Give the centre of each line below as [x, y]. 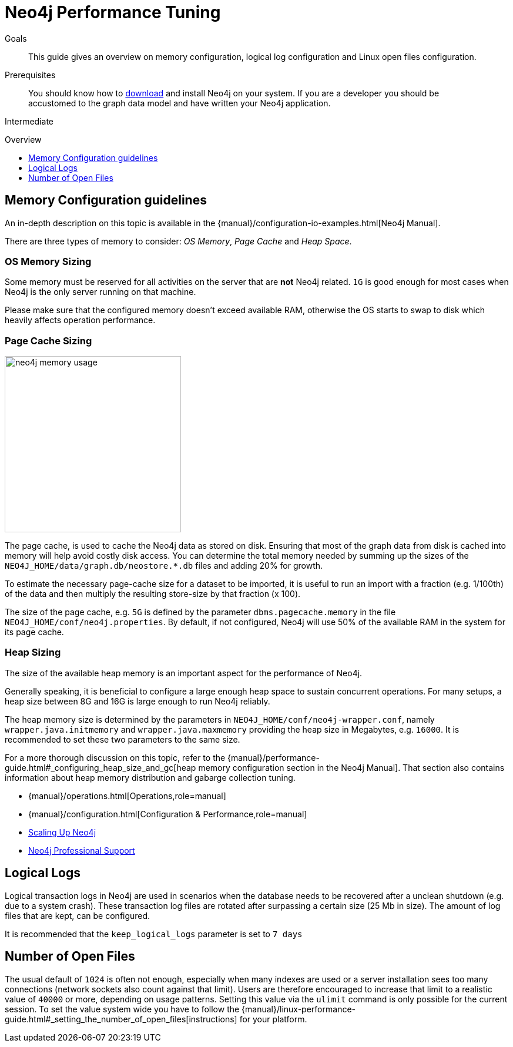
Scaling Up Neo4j [62, 832]
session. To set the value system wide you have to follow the [122, 1009]
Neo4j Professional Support [82, 850]
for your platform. [273, 1019]
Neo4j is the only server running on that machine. [100, 292]
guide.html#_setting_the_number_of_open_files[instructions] [121, 1019]
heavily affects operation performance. [80, 320]
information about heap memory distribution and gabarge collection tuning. [150, 777]
